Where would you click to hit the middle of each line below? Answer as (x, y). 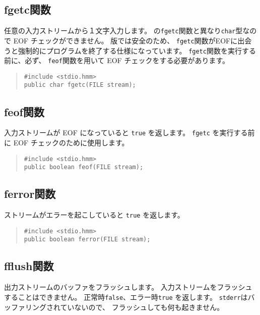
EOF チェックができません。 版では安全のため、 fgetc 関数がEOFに (125, 40)
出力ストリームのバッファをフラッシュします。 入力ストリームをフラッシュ (128, 287)
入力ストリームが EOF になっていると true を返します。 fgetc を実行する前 (129, 133)
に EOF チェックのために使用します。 (67, 142)
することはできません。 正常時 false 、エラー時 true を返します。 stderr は (126, 297)
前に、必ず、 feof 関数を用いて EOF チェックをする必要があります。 (117, 60)
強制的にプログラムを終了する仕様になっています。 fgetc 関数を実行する (137, 50)
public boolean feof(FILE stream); (84, 167)
